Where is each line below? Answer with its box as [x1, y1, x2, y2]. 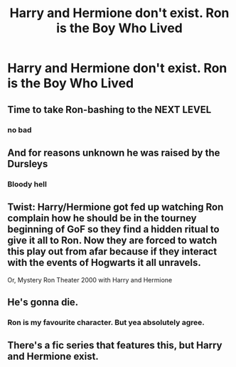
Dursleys [7, 158, 48, 170]
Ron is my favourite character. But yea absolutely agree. [7, 317, 205, 327]
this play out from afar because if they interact [7, 245, 218, 257]
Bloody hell [7, 179, 48, 189]
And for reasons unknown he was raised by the [7, 147, 220, 159]
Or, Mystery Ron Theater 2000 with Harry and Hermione [7, 275, 173, 284]
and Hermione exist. [7, 351, 100, 363]
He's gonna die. [7, 297, 79, 309]
